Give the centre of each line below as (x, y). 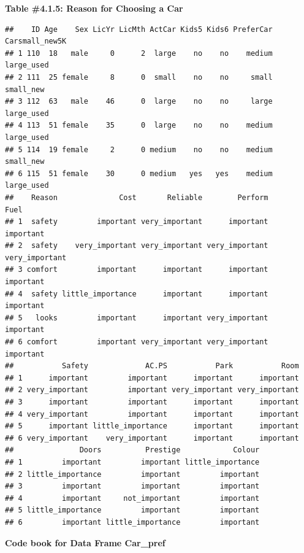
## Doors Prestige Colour (132, 450)
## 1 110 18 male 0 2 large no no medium (139, 53)
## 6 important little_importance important (132, 522)
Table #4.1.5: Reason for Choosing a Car (94, 8)
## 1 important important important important (152, 378)
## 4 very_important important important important (152, 414)
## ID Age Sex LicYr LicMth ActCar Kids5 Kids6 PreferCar (139, 29)
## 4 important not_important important (132, 498)
